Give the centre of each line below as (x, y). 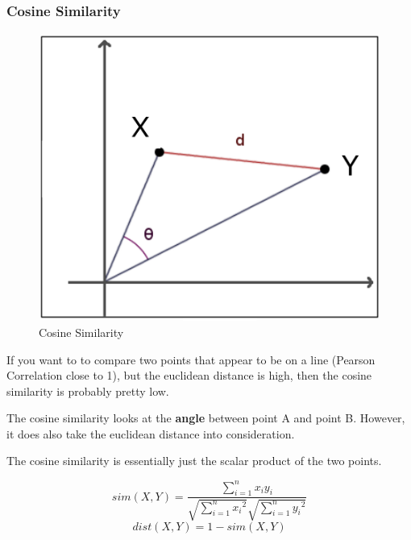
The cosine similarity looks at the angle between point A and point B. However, (206, 418)
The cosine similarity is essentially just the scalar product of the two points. (194, 461)
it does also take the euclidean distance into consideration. (151, 433)
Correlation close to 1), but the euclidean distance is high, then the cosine (189, 375)
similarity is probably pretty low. (88, 390)
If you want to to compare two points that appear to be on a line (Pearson (191, 359)
